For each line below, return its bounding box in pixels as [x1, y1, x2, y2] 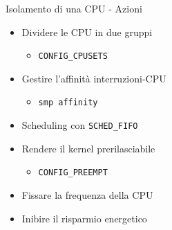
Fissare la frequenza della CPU [21, 188, 153, 202]
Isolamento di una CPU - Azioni [6, 1, 142, 15]
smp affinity [38, 98, 98, 108]
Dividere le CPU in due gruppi [21, 24, 153, 39]
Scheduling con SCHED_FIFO [21, 118, 138, 132]
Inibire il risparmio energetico [21, 211, 147, 225]
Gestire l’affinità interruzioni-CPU [21, 71, 166, 85]
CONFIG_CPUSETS [38, 51, 108, 62]
